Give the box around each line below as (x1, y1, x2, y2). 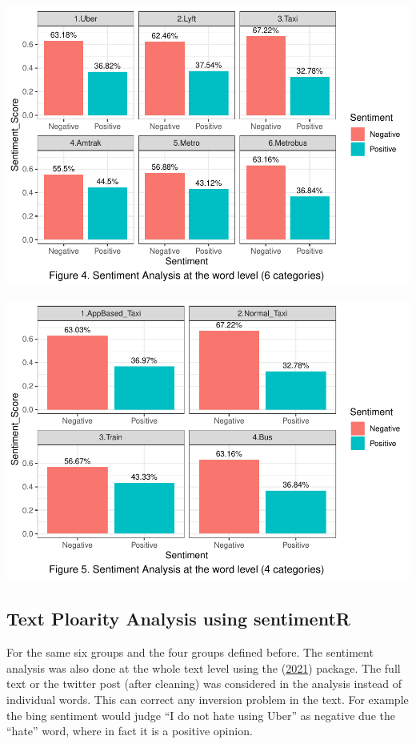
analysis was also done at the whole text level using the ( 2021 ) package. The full (6, 659, 401, 676)
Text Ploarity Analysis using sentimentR (6, 606, 350, 631)
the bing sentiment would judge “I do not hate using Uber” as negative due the (6, 706, 395, 723)
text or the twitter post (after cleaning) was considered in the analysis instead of (6, 675, 402, 692)
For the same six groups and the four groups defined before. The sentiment (6, 644, 374, 661)
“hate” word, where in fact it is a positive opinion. (6, 722, 253, 739)
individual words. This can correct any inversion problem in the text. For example (6, 691, 409, 708)
